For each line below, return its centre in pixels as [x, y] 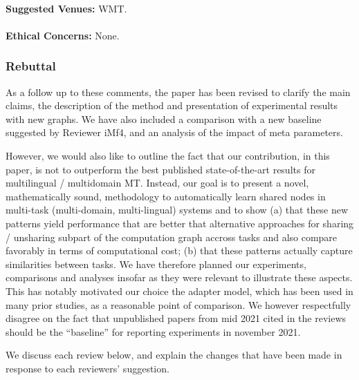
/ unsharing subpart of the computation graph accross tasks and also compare [172, 237]
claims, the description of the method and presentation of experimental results [172, 105]
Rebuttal [31, 66]
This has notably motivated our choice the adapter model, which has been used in [179, 291]
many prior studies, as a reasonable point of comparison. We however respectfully [178, 304]
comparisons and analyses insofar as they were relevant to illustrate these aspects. [179, 277]
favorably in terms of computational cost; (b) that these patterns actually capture [179, 250]
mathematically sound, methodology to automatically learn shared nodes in [166, 196]
